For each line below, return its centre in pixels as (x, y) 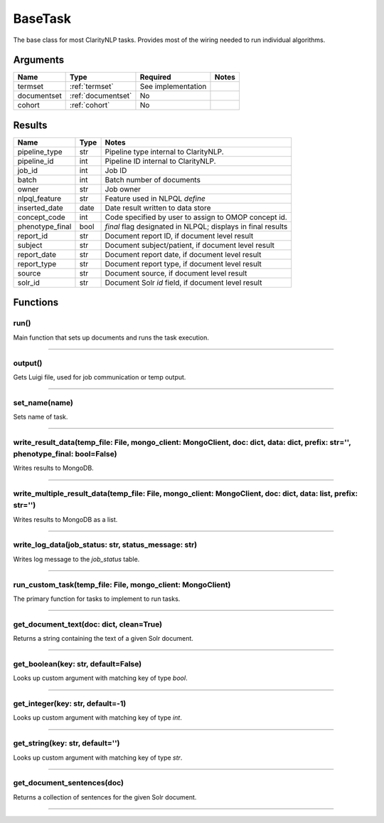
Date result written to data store (158, 208)
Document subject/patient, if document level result (190, 245)
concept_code (41, 217)
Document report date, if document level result (183, 254)
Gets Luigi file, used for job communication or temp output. (100, 377)
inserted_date (40, 208)
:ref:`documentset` (101, 96)
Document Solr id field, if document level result (183, 283)
